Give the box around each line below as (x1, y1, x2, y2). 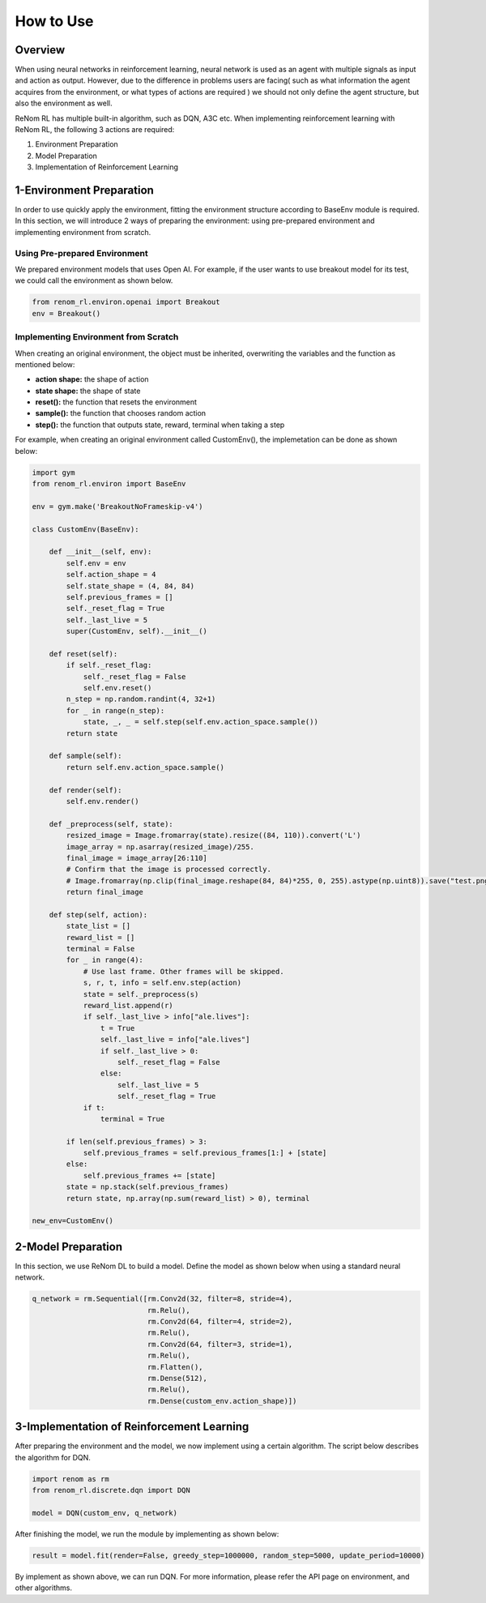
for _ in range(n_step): (66, 706, 165, 715)
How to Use (15, 12, 94, 30)
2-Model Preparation (15, 1240, 123, 1254)
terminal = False (66, 944, 135, 954)
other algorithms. (15, 1583, 73, 1592)
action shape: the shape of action (35, 374, 149, 384)
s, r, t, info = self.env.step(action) (83, 978, 242, 988)
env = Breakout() (32, 309, 101, 318)
